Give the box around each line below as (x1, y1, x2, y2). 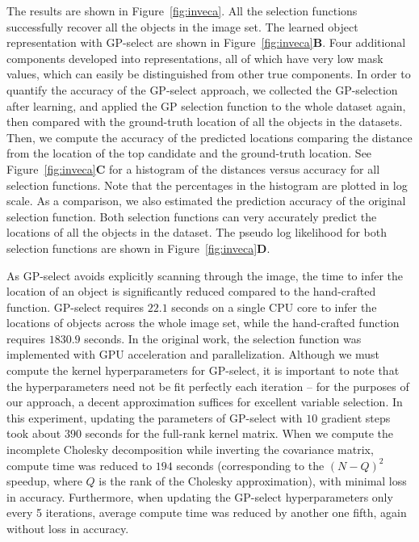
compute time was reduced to (6, 456, 153, 473)
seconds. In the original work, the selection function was (84, 330, 362, 347)
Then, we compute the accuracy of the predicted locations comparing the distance (6, 128, 413, 145)
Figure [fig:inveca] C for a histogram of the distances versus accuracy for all (6, 160, 380, 177)
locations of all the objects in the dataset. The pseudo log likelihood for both (6, 224, 387, 241)
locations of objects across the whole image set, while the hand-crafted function (6, 314, 400, 331)
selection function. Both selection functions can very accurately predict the (6, 208, 377, 225)
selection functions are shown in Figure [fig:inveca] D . (6, 239, 270, 256)
